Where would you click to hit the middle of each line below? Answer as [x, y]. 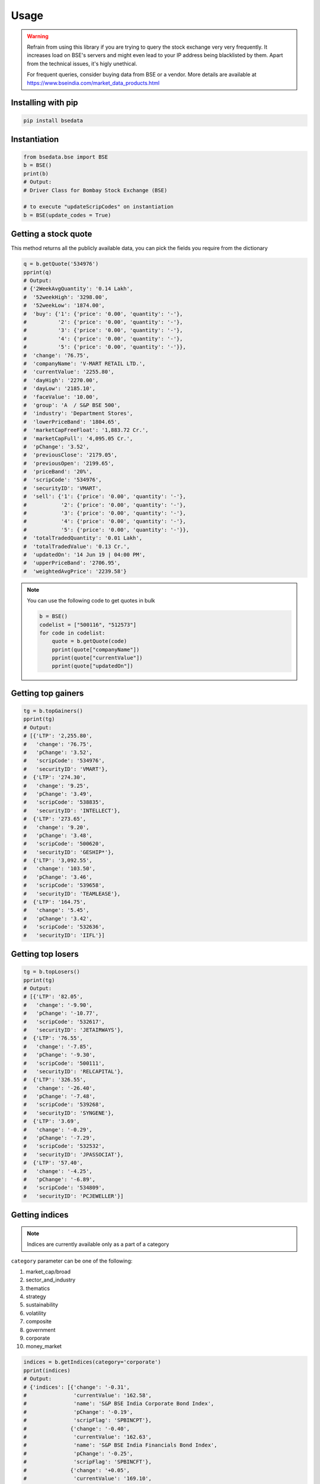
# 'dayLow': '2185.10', [60, 389]
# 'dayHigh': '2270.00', [61, 380]
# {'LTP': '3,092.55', [58, 860]
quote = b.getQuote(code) [89, 641]
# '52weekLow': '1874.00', [64, 305]
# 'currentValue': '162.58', [88, 1395]
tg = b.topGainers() [53, 711]
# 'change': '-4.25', [58, 1171]
